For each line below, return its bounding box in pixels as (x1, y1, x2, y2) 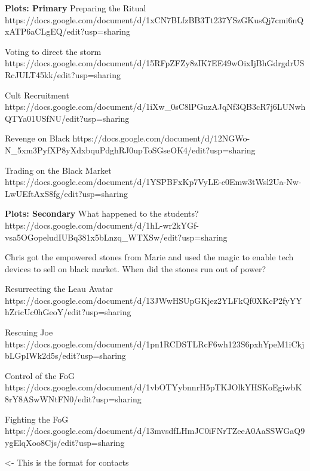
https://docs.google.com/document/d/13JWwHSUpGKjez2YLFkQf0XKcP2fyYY (5, 294, 302, 306)
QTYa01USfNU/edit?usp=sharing (5, 112, 130, 124)
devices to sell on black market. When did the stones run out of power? (5, 262, 266, 275)
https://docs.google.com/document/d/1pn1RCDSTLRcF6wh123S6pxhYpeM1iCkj (5, 337, 305, 350)
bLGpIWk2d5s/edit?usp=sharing (5, 349, 126, 362)
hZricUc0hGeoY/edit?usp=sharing (5, 306, 131, 318)
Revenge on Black (5, 132, 70, 144)
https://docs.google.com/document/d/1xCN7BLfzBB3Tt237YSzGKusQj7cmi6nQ (5, 13, 304, 26)
